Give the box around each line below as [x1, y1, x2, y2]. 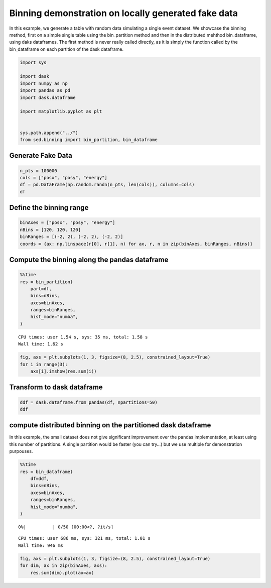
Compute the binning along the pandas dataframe [9, 255, 169, 264]
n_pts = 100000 [20, 168, 57, 173]
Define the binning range [9, 203, 89, 212]
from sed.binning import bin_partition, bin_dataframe [20, 137, 158, 143]
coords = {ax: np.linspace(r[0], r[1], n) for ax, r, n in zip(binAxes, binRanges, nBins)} [20, 241, 253, 247]
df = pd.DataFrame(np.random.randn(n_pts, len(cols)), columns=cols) [20, 182, 195, 188]
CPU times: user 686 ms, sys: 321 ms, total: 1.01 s [18, 535, 151, 541]
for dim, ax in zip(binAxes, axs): [20, 563, 107, 568]
